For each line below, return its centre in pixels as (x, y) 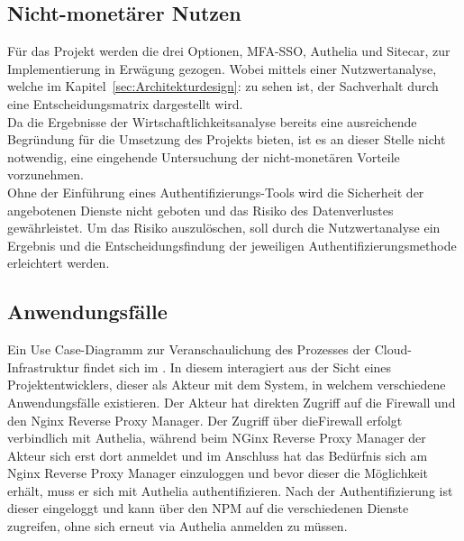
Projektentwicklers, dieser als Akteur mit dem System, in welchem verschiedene (227, 385)
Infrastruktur (43, 367)
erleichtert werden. (59, 263)
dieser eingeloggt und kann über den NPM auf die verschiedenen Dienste (208, 508)
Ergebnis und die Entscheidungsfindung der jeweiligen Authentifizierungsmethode (232, 245)
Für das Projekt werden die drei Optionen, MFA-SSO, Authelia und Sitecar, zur (229, 51)
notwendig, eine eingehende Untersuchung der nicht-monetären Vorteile (204, 156)
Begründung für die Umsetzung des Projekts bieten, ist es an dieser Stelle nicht (227, 139)
